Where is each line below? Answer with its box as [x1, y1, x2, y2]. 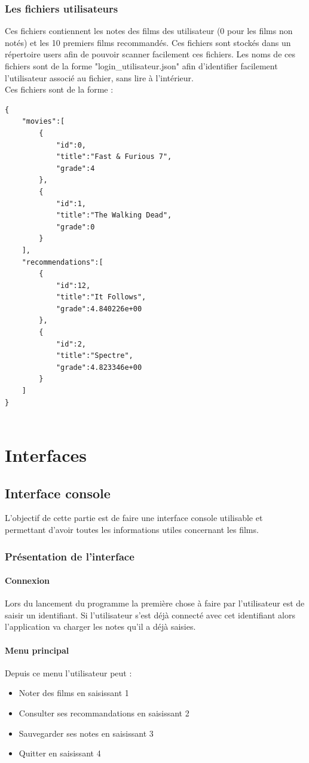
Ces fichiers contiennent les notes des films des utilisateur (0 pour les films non [5, 24, 293, 37]
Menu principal [5, 644, 69, 656]
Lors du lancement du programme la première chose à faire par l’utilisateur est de [5, 597, 305, 609]
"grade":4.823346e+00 [56, 363, 142, 372]
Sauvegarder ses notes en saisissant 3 [19, 727, 154, 739]
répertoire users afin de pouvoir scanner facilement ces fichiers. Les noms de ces [5, 48, 295, 60]
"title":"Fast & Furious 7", [56, 152, 172, 161]
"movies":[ [22, 117, 65, 126]
